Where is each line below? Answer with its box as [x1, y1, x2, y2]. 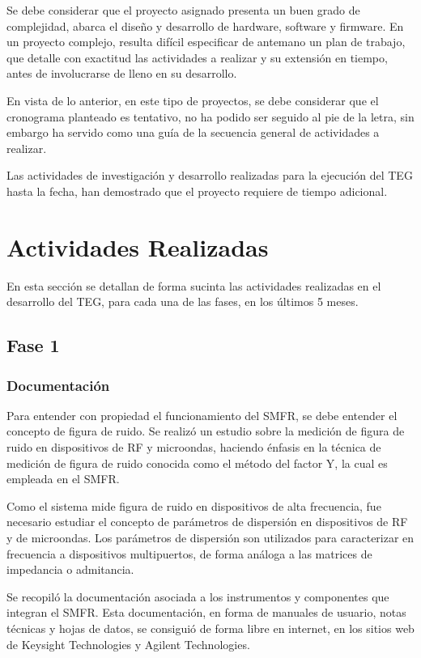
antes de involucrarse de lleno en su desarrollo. [6, 65, 237, 82]
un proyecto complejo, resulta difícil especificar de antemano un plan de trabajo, [6, 33, 406, 50]
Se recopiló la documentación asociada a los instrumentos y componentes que [6, 588, 389, 605]
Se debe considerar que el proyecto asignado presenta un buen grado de [6, 2, 360, 18]
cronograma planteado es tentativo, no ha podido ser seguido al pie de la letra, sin [6, 108, 415, 125]
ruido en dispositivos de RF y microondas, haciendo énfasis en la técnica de [6, 439, 381, 456]
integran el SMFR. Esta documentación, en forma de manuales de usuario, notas [6, 604, 406, 621]
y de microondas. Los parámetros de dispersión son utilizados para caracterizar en [6, 529, 415, 546]
